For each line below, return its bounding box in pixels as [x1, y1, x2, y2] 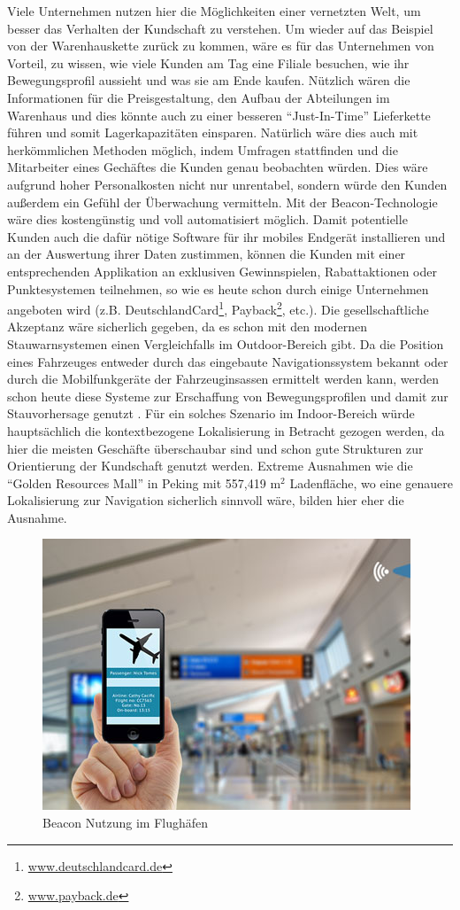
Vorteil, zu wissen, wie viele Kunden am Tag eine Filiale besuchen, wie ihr [7, 53, 410, 72]
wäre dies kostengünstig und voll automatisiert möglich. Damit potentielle [7, 210, 408, 229]
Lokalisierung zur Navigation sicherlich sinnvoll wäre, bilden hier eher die [7, 491, 404, 509]
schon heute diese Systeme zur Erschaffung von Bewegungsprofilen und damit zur [7, 386, 448, 405]
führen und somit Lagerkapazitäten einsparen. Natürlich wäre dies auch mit [7, 123, 418, 142]
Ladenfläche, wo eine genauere [289, 473, 453, 492]
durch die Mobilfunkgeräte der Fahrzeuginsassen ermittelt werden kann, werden [7, 369, 440, 388]
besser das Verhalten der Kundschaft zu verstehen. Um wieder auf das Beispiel [7, 19, 433, 37]
